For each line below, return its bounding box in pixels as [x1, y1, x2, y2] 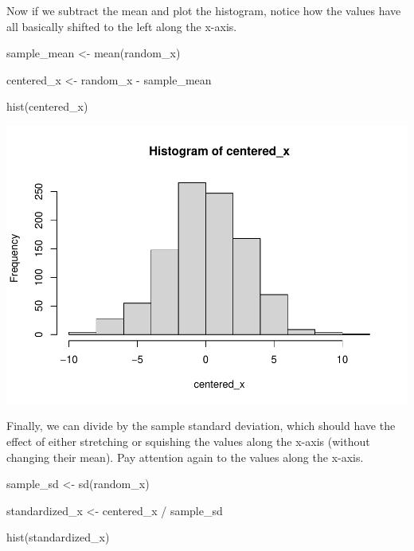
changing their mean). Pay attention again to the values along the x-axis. [6, 448, 364, 465]
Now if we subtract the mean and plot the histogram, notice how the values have [6, 2, 401, 18]
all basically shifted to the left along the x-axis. [6, 18, 237, 34]
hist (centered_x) [6, 98, 88, 115]
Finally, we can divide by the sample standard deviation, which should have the [6, 417, 396, 434]
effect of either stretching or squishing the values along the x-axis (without [6, 433, 370, 450]
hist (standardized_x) [6, 529, 110, 545]
